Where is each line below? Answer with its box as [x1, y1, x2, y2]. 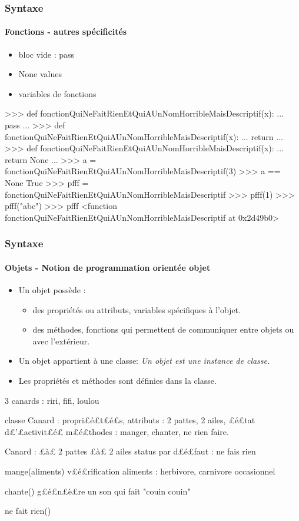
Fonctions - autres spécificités [5, 25, 127, 38]
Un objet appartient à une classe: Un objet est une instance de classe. [18, 354, 270, 367]
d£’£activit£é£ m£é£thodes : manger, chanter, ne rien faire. [5, 425, 229, 437]
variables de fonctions [18, 87, 97, 99]
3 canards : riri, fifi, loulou [5, 394, 99, 406]
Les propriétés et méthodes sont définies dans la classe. [18, 374, 217, 386]
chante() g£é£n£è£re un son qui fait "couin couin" [5, 485, 191, 497]
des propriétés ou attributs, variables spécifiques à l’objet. [32, 303, 241, 316]
